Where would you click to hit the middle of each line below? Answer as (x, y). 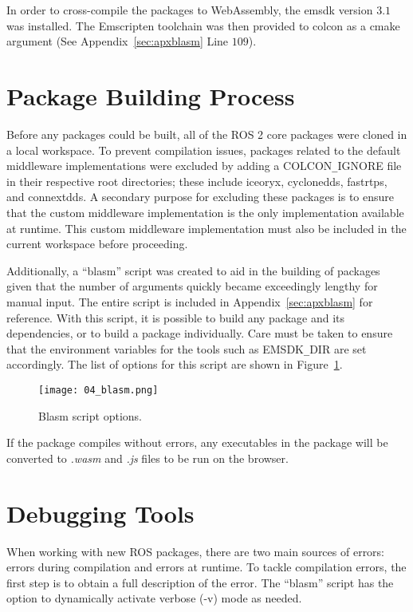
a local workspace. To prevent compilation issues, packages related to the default (204, 150)
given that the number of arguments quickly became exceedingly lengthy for (192, 286)
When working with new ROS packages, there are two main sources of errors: (196, 551)
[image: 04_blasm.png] (98, 390)
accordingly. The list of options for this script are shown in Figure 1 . (175, 364)
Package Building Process (151, 95)
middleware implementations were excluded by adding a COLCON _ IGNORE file (204, 166)
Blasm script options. (90, 415)
